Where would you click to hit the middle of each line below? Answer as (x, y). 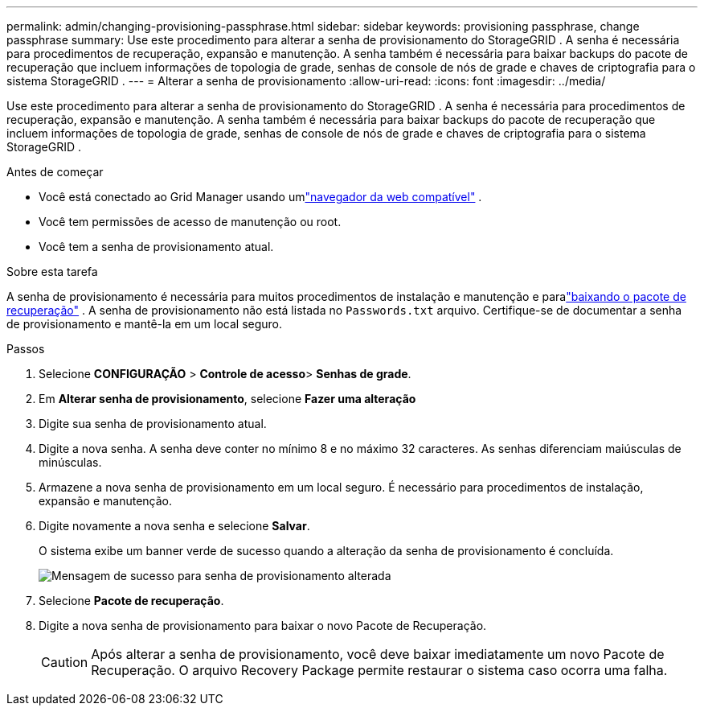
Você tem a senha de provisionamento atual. (156, 247)
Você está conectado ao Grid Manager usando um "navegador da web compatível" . (260, 197)
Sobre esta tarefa (52, 272)
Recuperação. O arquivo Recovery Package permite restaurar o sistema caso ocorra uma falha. (379, 670)
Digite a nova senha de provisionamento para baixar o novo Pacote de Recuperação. (263, 626)
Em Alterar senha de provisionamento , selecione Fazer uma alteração (227, 399)
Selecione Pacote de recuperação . (131, 601)
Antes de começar (55, 172)
